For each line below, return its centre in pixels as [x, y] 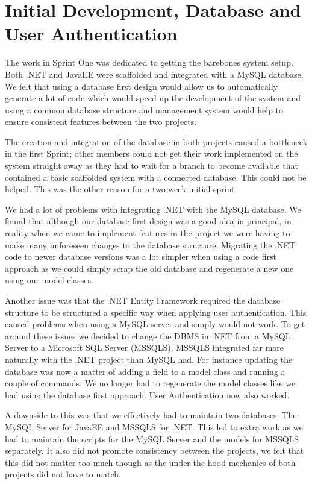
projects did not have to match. [63, 474]
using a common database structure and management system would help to [144, 109]
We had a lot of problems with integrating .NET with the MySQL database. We [153, 209]
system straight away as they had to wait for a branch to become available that [151, 165]
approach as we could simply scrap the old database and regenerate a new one [149, 268]
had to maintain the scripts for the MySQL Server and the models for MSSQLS [152, 438]
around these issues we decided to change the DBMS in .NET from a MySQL [148, 335]
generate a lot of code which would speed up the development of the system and [153, 98]
